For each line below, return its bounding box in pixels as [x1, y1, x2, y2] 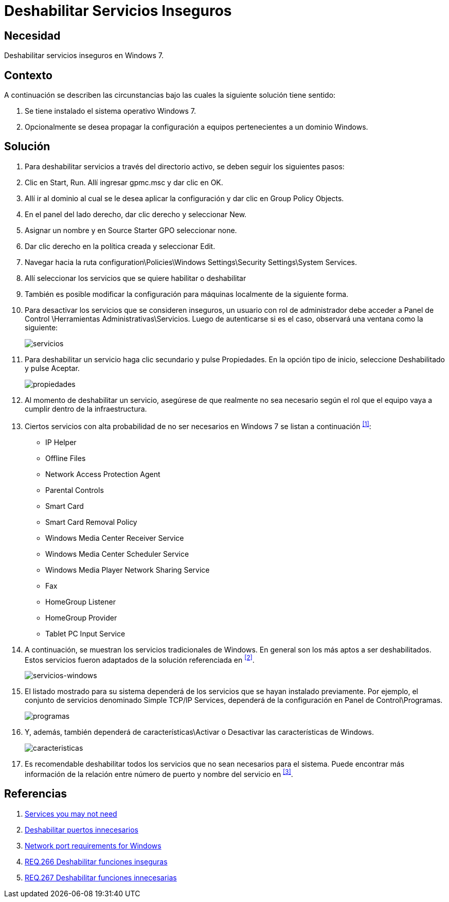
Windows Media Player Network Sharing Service [45, 565, 210, 574]
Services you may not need [25, 809, 117, 818]
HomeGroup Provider [45, 613, 117, 622]
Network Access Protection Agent [45, 469, 160, 479]
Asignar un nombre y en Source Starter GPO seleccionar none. [25, 225, 237, 235]
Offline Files [45, 453, 86, 463]
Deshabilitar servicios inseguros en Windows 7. [4, 51, 164, 60]
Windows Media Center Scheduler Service [45, 549, 189, 558]
